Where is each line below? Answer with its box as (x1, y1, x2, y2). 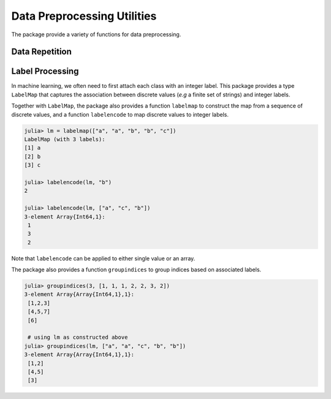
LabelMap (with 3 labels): (24, 136, 105, 143)
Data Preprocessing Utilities (11, 9, 157, 23)
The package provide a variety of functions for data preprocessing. (11, 31, 181, 38)
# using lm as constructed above (28, 334, 128, 341)
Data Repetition (11, 47, 72, 57)
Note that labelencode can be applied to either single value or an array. (11, 255, 196, 262)
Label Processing (11, 66, 79, 77)
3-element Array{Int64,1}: (24, 213, 105, 220)
